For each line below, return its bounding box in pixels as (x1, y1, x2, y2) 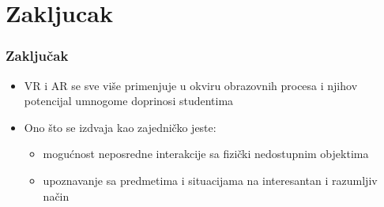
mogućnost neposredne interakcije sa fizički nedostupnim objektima (43, 145, 369, 162)
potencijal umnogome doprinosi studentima (24, 92, 234, 109)
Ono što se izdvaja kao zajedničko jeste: (24, 119, 216, 135)
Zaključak (6, 46, 69, 66)
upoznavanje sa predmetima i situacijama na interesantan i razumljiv (43, 171, 378, 188)
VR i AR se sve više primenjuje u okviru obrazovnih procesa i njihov (24, 77, 358, 93)
